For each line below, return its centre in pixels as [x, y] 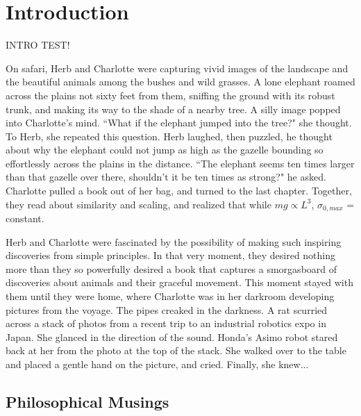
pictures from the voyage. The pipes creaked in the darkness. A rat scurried [167, 309]
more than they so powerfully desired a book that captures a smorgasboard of [171, 268]
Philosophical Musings [87, 402]
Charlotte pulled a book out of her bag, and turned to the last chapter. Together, [179, 191]
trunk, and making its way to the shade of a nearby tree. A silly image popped [173, 109]
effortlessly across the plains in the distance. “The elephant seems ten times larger [180, 163]
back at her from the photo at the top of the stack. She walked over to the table [176, 350]
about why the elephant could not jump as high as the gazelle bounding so [165, 150]
